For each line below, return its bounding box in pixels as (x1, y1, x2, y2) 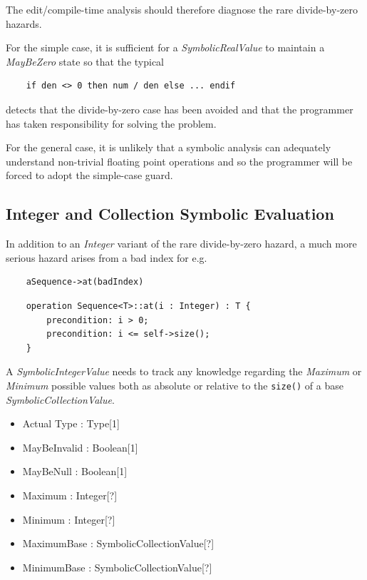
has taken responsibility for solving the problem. (6, 116, 217, 131)
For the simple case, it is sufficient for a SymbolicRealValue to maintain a (6, 40, 325, 55)
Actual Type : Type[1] (22, 416, 120, 431)
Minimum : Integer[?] (22, 512, 115, 526)
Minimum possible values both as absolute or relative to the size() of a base (6, 377, 343, 392)
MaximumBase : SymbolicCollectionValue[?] (22, 536, 214, 551)
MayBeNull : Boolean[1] (22, 464, 128, 479)
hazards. (6, 16, 42, 31)
